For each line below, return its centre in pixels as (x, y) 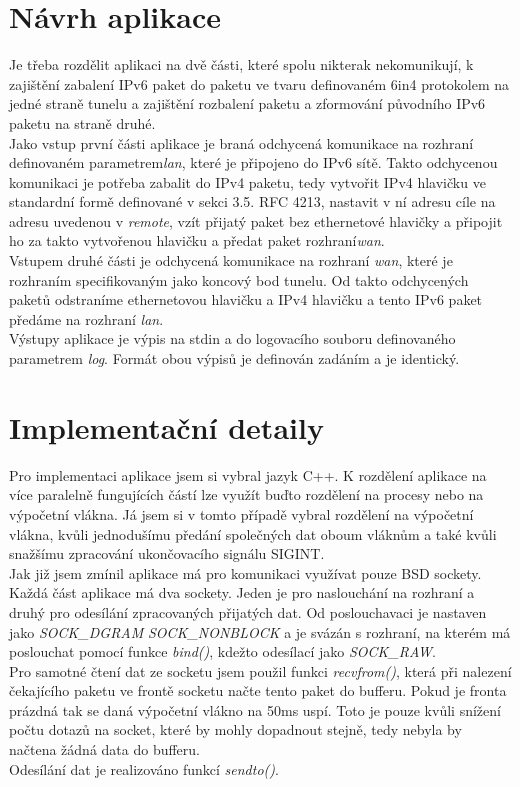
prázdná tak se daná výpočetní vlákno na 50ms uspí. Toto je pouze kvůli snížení (255, 709)
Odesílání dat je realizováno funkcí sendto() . (144, 768)
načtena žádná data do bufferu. (105, 749)
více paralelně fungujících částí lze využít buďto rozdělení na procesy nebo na (246, 494)
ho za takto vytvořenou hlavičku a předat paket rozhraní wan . (197, 240)
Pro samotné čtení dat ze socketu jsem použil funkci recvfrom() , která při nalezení (260, 670)
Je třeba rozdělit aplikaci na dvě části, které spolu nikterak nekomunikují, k (241, 64)
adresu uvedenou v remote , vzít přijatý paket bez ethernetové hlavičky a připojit (256, 220)
